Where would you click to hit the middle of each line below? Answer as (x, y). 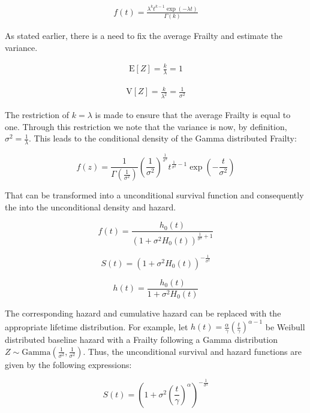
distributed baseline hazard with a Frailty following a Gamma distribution (141, 340)
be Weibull (285, 326)
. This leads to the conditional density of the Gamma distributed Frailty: (163, 138)
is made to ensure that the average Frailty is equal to (193, 115)
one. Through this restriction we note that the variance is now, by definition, (146, 126)
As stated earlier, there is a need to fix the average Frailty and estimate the (144, 36)
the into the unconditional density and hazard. (91, 206)
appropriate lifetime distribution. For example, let (97, 326)
